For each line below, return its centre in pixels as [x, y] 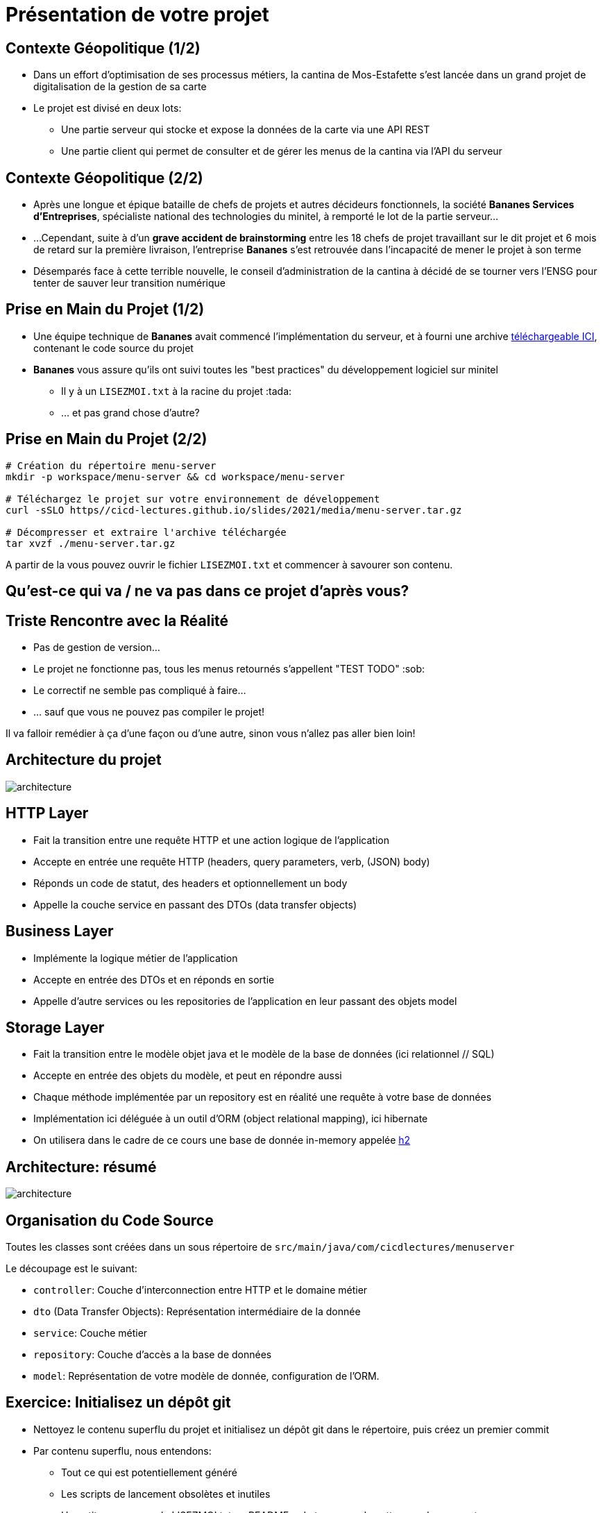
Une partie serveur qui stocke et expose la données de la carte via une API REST [246, 130]
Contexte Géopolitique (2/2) [104, 178]
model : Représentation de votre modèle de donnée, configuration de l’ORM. [206, 1376]
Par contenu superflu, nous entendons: [122, 1451]
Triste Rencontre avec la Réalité [117, 620]
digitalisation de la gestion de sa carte [120, 87]
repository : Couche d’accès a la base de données [153, 1355]
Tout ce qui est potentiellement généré [149, 1472]
